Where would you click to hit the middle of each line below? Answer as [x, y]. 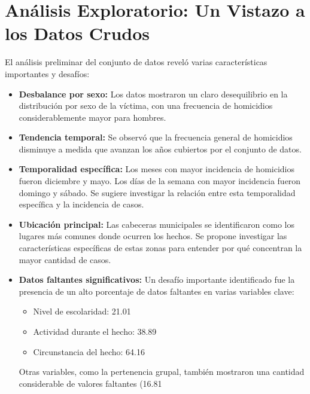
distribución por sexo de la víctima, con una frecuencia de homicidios [146, 106]
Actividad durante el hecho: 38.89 [95, 331]
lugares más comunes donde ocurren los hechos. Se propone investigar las [153, 236]
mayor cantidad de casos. [65, 259]
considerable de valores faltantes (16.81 [90, 383]
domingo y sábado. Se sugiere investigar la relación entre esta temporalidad [157, 192]
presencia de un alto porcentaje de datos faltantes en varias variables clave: [156, 291]
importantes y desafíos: [47, 73]
